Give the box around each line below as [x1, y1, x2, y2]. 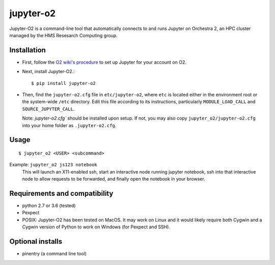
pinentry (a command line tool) [22, 251, 87, 257]
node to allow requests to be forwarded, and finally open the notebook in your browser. [22, 176, 206, 182]
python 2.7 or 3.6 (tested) [22, 202, 76, 209]
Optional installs [9, 237, 63, 246]
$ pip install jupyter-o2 [31, 80, 96, 86]
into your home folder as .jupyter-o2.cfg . [22, 122, 117, 128]
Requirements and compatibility [9, 189, 114, 198]
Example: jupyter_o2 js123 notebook [9, 162, 97, 168]
